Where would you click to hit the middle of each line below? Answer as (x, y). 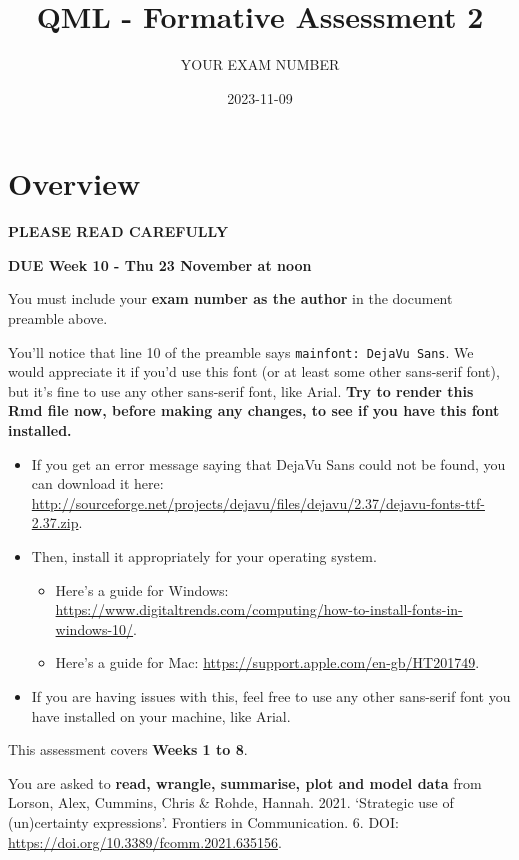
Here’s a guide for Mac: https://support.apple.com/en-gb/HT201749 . (267, 662)
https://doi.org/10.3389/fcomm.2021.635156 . (145, 841)
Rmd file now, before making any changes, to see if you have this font (254, 410)
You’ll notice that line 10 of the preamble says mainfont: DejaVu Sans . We (241, 351)
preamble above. (58, 318)
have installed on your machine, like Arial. (161, 715)
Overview (74, 183)
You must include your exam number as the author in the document (230, 298)
